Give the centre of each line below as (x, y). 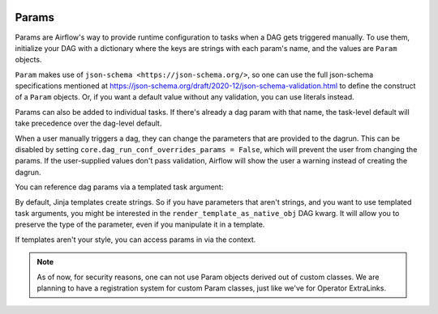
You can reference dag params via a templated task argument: (119, 187)
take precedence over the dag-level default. (88, 123)
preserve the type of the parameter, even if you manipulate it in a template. (140, 225)
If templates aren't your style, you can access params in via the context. (135, 240)
